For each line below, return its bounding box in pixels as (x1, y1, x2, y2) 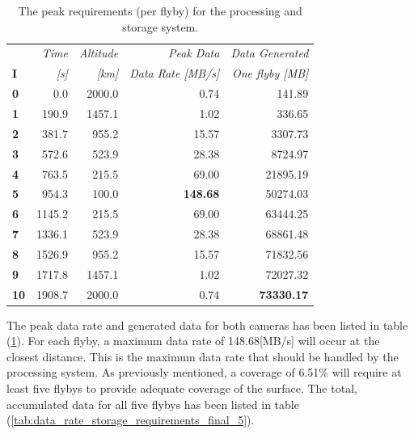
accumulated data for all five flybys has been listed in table (6, 395, 299, 412)
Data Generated (230, 44, 309, 61)
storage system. (122, 18, 199, 35)
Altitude (79, 44, 119, 61)
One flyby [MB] (232, 65, 309, 82)
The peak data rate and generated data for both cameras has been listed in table (6, 316, 408, 333)
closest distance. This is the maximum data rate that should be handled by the (6, 348, 399, 364)
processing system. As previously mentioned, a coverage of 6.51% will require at (6, 364, 402, 381)
